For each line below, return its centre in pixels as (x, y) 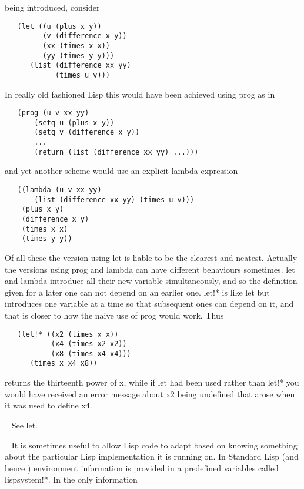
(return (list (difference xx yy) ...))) (116, 152)
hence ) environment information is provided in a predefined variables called (142, 468)
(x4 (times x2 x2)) (89, 344)
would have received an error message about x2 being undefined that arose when (150, 393)
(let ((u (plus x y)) (59, 26)
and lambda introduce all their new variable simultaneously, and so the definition (151, 281)
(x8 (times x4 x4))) (91, 354)
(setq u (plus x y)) (74, 123)
